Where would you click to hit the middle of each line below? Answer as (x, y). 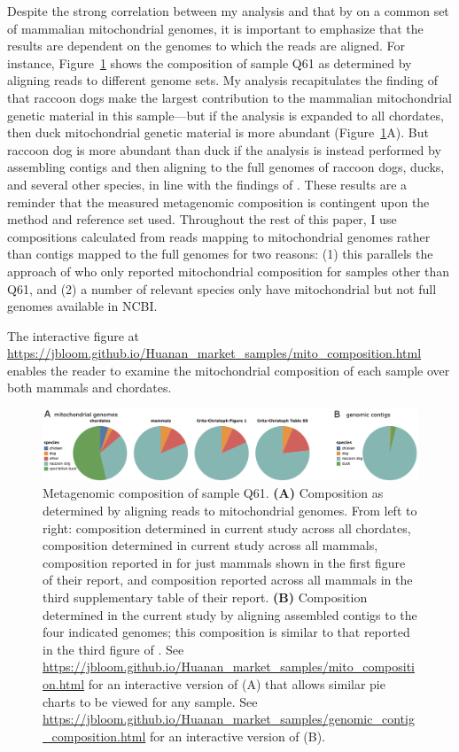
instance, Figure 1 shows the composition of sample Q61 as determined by (210, 62)
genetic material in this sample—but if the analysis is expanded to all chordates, (226, 115)
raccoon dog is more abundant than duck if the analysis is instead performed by (224, 149)
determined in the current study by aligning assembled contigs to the (230, 614)
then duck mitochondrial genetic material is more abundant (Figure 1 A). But (218, 132)
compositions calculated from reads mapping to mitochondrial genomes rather (219, 236)
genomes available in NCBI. (82, 306)
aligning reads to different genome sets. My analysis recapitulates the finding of (222, 80)
